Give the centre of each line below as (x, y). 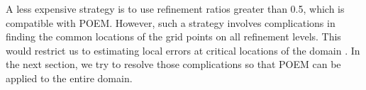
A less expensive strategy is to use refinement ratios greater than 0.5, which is (175, 9)
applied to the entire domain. (69, 78)
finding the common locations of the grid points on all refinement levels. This (173, 36)
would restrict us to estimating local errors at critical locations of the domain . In (183, 50)
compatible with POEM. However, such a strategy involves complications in (171, 22)
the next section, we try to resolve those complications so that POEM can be (173, 64)
